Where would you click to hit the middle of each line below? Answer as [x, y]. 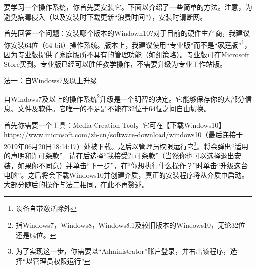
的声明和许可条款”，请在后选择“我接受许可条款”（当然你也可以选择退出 [119, 156]
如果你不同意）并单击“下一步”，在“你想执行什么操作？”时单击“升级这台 [133, 165]
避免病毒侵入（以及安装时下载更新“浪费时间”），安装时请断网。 [106, 16]
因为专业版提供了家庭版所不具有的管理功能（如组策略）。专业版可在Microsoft [127, 54]
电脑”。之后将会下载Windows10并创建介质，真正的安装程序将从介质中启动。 [126, 175]
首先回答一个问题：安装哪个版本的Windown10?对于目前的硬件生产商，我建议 [127, 33]
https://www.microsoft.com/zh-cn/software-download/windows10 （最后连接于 [124, 134]
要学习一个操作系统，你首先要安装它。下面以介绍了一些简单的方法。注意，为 [128, 7]
